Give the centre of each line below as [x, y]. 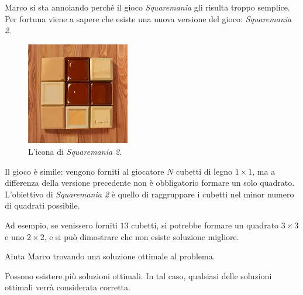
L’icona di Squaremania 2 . [75, 151]
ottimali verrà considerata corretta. [68, 287]
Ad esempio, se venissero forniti [61, 225]
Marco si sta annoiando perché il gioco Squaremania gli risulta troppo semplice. [147, 7]
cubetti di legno [204, 171]
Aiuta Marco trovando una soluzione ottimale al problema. [110, 256]
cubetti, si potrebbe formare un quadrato [205, 225]
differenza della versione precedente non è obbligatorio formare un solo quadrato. [150, 183]
